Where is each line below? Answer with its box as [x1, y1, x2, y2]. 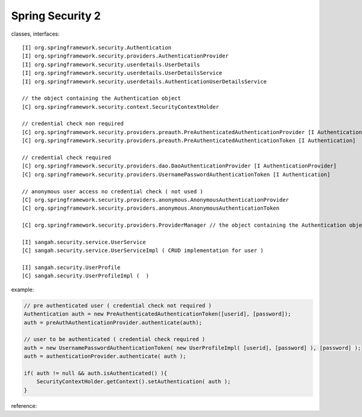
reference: [11, 402, 37, 409]
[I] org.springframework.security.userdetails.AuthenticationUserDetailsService [22, 78, 267, 85]
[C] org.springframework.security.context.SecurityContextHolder [22, 103, 220, 110]
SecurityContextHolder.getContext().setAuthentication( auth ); [36, 378, 231, 385]
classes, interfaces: [11, 30, 60, 37]
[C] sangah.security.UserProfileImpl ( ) [22, 273, 150, 279]
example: [11, 286, 34, 293]
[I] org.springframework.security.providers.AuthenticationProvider [22, 53, 229, 60]
